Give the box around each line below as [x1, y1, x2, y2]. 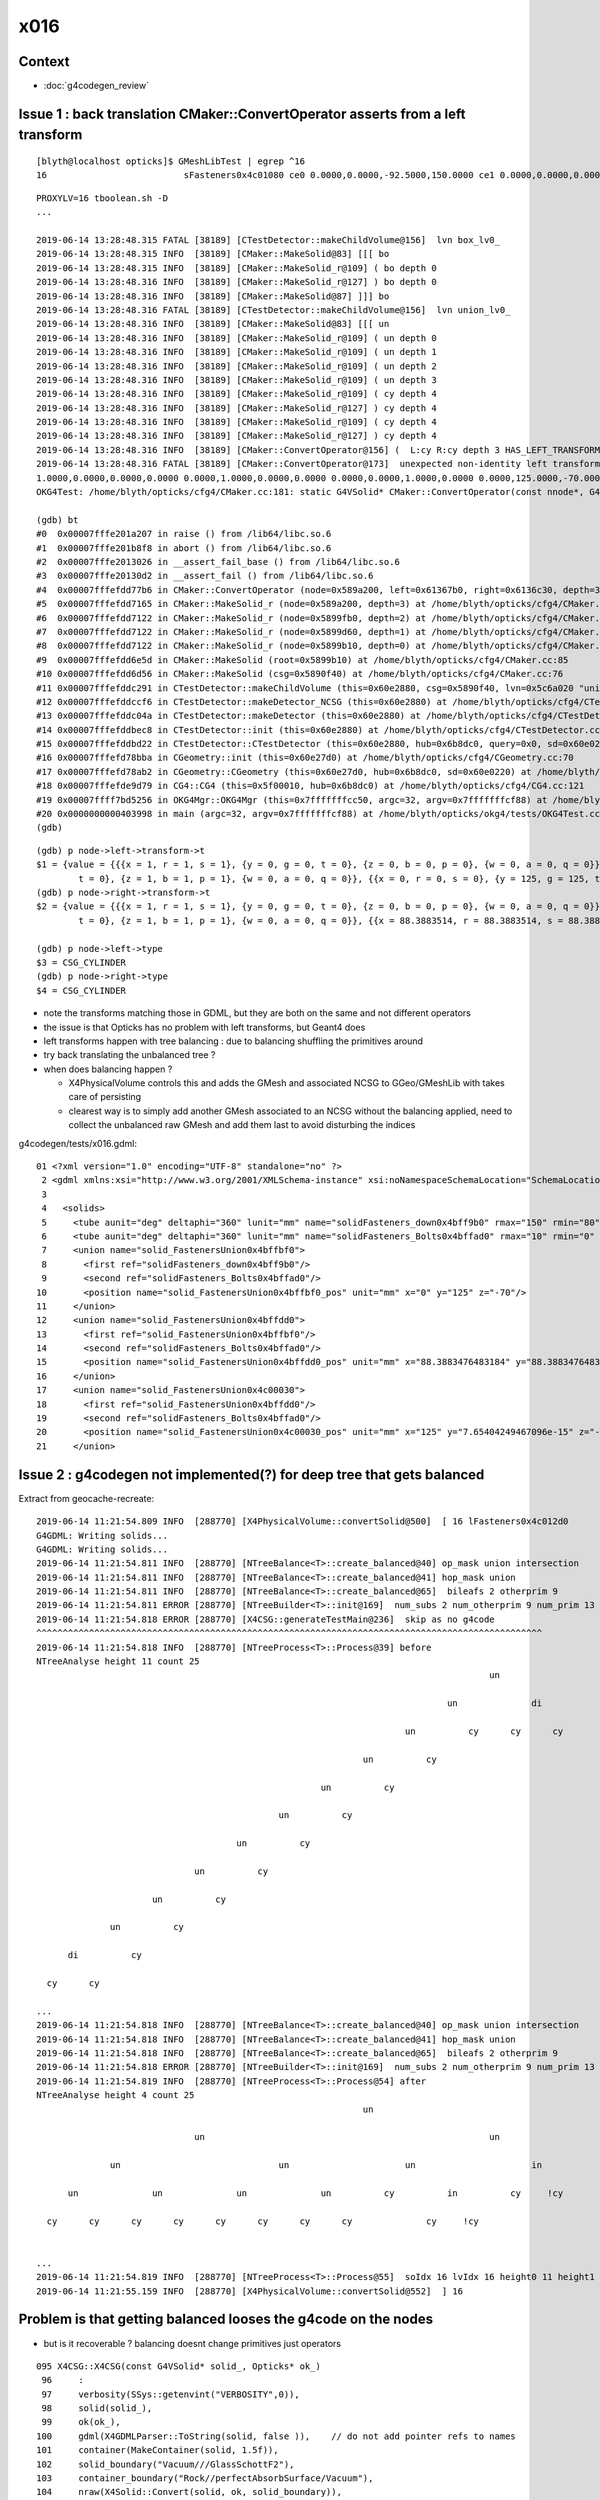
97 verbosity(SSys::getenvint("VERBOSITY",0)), [41, 2388, 300, 2400]
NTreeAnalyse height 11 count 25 [36, 1656, 200, 1667]
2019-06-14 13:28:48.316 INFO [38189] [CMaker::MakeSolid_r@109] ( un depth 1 [36, 346, 437, 358]
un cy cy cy [405, 1725, 564, 1737]
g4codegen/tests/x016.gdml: [18, 1137, 137, 1149]
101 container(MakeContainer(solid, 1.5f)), [36, 2445, 279, 2456]
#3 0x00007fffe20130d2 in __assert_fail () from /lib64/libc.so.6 [36, 570, 374, 582]
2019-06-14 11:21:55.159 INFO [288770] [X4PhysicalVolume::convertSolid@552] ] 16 [36, 2285, 464, 2297]
